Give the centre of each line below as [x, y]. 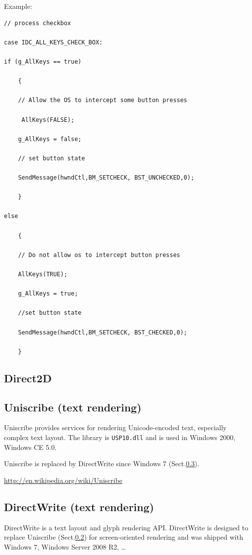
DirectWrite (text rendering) [79, 506]
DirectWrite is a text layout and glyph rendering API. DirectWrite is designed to [126, 527]
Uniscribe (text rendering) [73, 407]
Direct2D [28, 378]
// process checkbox [38, 23]
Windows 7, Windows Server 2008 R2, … [65, 546]
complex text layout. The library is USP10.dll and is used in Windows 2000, [120, 437]
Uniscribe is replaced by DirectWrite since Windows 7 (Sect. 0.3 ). [102, 463]
